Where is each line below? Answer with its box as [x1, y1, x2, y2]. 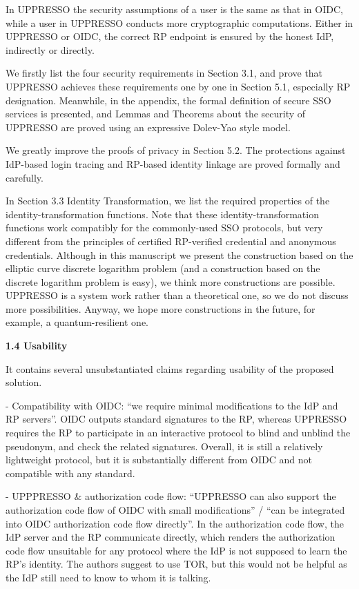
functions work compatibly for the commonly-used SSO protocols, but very [6, 220, 323, 235]
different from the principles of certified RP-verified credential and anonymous [6, 233, 336, 248]
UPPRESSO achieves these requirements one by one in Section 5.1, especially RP [6, 79, 351, 93]
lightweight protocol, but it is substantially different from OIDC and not [6, 452, 312, 467]
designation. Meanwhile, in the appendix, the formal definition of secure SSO [6, 93, 331, 107]
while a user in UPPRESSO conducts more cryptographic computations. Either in [6, 15, 353, 30]
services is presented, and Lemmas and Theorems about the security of [6, 106, 306, 121]
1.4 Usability [6, 338, 68, 353]
